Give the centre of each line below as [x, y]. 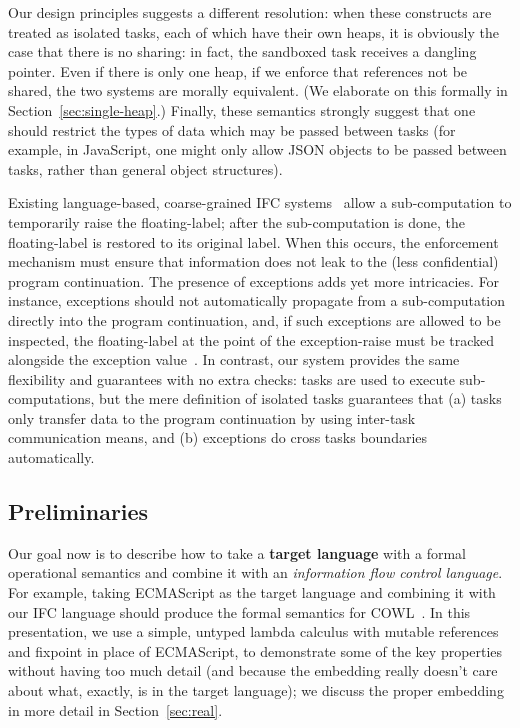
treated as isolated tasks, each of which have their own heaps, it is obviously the [253, 31]
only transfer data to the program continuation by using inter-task [212, 417]
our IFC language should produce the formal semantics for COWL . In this [239, 611]
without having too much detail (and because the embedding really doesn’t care [253, 670]
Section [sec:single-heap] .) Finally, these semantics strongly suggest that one [242, 109]
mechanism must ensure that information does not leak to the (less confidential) [253, 261]
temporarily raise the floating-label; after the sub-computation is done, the [236, 221]
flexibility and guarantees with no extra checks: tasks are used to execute [231, 378]
